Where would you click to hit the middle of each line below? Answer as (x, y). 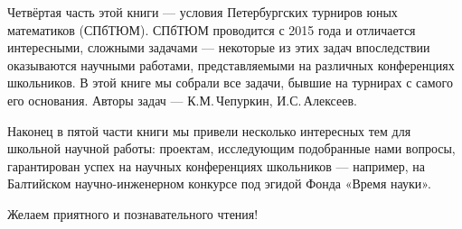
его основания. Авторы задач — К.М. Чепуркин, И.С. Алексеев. (182, 100)
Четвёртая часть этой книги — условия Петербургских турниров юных (203, 12)
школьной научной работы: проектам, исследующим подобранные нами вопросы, (231, 148)
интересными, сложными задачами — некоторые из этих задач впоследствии (219, 47)
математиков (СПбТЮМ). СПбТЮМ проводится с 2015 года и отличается (212, 29)
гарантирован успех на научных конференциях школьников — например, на (216, 165)
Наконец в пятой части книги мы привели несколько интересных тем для (209, 130)
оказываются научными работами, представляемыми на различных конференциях (231, 64)
